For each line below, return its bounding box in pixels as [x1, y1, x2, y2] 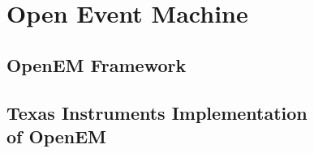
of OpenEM [6, 123, 107, 148]
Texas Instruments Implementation [6, 100, 308, 125]
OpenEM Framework [6, 52, 187, 77]
